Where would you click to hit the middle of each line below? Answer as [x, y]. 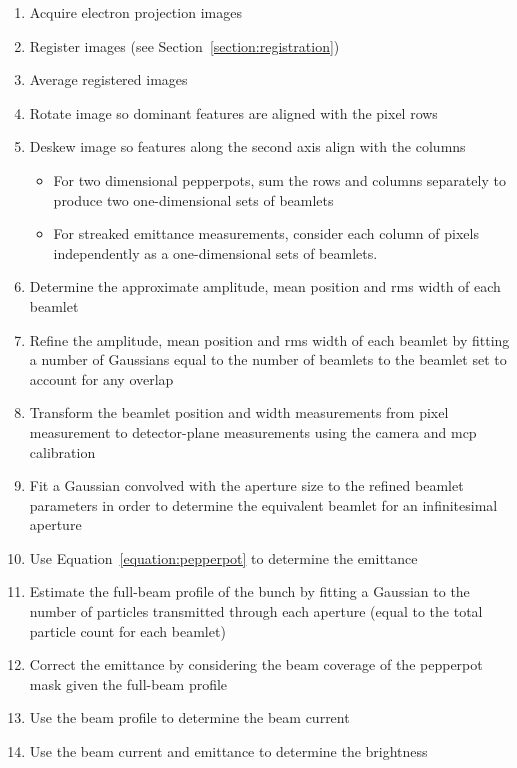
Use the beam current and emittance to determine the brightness [228, 751]
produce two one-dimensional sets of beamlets [193, 199]
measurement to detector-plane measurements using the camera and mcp [253, 431]
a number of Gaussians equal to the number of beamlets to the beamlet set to [268, 359]
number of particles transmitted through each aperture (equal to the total [256, 611]
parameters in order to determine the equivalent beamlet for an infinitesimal [263, 504]
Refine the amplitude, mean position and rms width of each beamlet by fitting [269, 339]
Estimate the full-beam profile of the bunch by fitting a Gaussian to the [249, 591]
